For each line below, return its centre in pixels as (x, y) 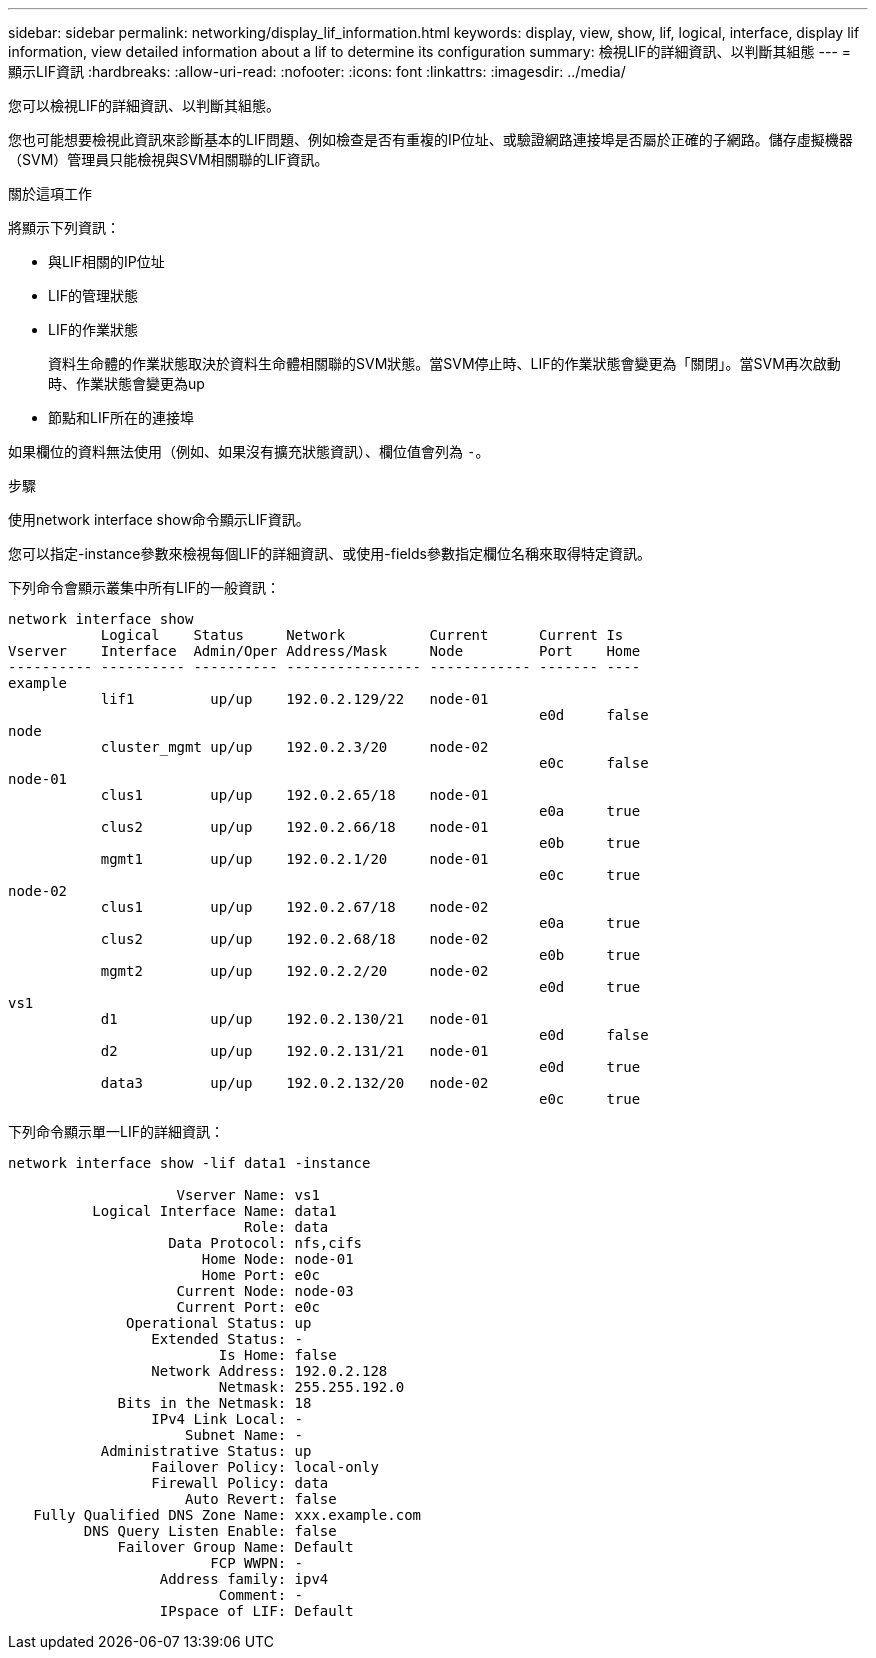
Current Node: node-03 (265, 1291)
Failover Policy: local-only (265, 1467)
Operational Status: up (219, 1323)
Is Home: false (277, 1355)
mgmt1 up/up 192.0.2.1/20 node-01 (294, 859)
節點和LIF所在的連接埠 (121, 417)
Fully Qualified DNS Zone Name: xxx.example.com (227, 1515)
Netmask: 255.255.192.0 (311, 1387)
